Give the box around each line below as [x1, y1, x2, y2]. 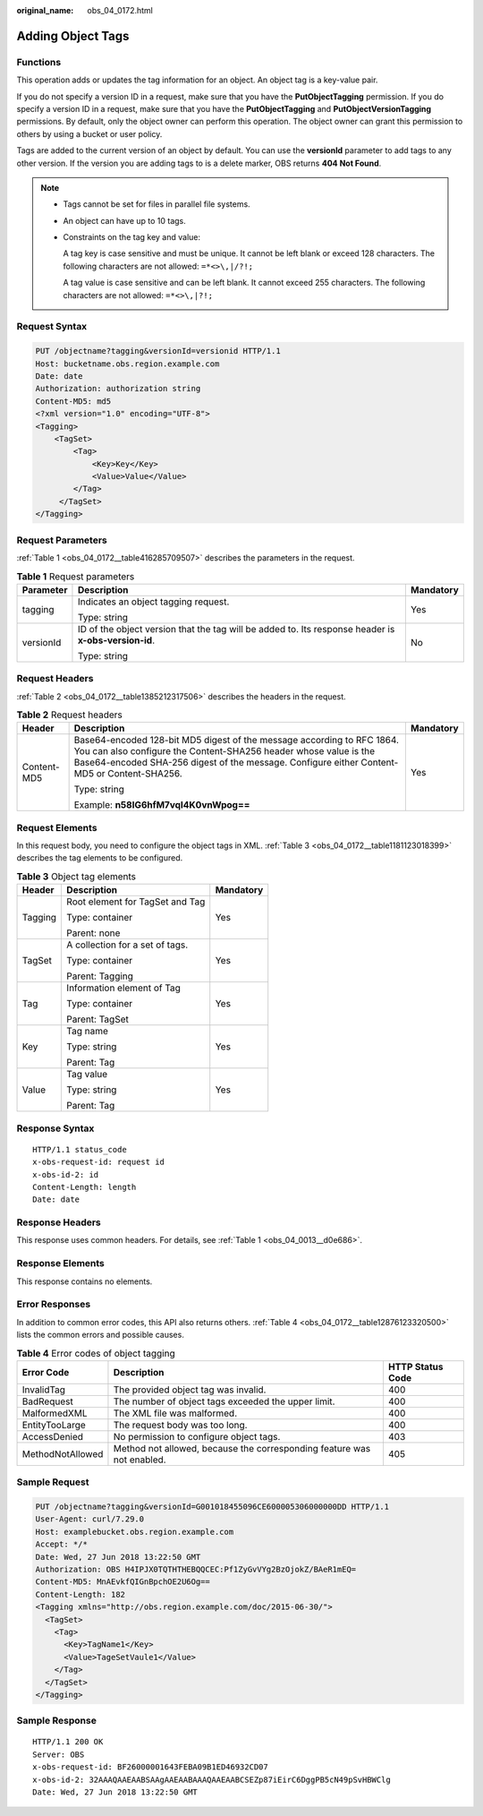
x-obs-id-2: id [32, 1169, 99, 1179]
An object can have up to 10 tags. [63, 215, 187, 226]
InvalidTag [21, 1383, 66, 1396]
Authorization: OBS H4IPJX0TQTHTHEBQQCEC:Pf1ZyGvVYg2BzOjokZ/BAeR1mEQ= [35, 1563, 357, 1574]
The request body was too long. [113, 1418, 248, 1431]
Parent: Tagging [66, 970, 134, 982]
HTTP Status [387, 1360, 444, 1373]
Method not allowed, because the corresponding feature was [113, 1442, 371, 1454]
